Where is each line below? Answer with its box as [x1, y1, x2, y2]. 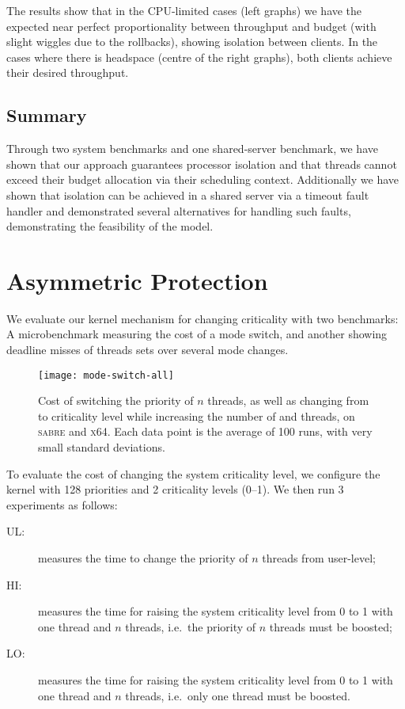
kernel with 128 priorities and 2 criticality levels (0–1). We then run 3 [6, 481, 344, 497]
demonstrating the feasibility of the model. [6, 218, 214, 234]
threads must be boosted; [269, 618, 392, 635]
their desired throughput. [6, 64, 129, 81]
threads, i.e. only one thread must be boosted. [125, 687, 350, 703]
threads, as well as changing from [207, 392, 369, 409]
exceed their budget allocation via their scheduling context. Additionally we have [6, 171, 399, 188]
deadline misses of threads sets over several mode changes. [6, 341, 289, 358]
